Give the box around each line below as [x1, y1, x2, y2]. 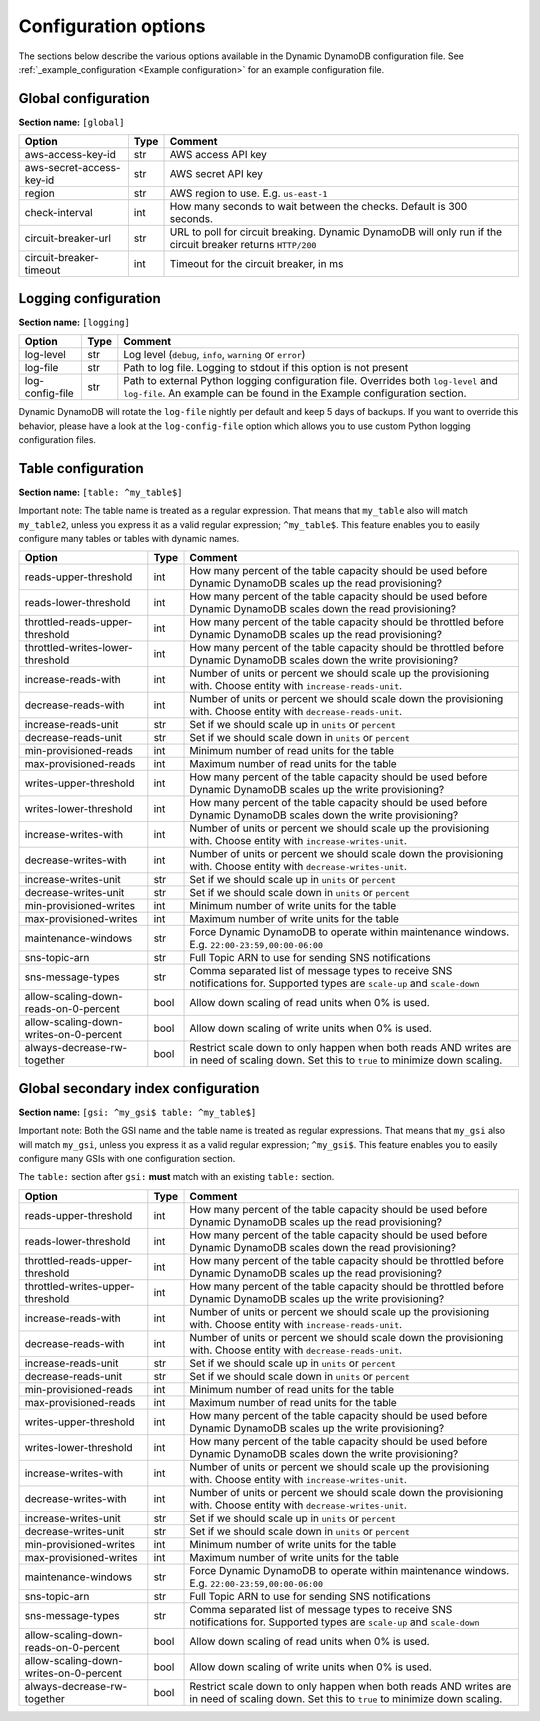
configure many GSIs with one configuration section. [18, 1153, 236, 1165]
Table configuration [18, 460, 144, 477]
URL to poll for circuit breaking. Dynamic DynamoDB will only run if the [169, 225, 502, 239]
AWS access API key [169, 148, 267, 162]
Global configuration [18, 90, 150, 107]
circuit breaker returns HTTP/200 [169, 238, 317, 252]
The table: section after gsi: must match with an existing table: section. [18, 1171, 335, 1183]
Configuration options [18, 15, 206, 37]
